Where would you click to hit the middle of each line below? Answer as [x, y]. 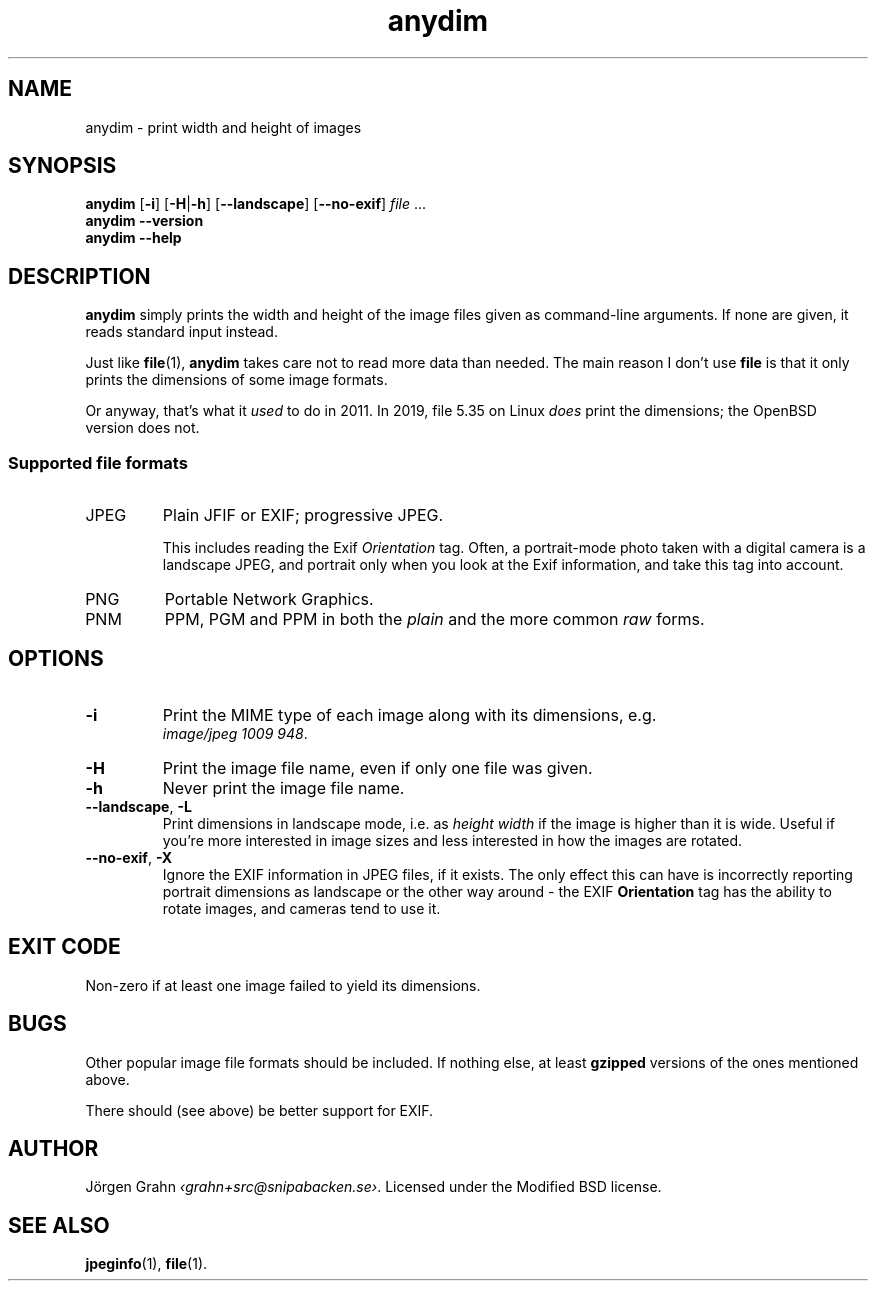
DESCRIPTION [79, 276]
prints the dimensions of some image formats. [236, 380]
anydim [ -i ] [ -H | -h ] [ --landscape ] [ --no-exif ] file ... [256, 204]
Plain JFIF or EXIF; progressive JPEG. [303, 515]
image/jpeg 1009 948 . [235, 733]
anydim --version [144, 221]
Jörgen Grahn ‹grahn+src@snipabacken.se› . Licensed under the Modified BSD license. [373, 1187]
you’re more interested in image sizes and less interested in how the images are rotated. [452, 840]
